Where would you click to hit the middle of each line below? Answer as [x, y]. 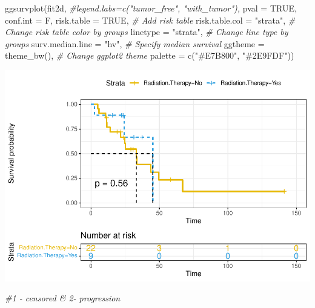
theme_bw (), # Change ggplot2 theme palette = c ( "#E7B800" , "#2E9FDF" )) [150, 55]
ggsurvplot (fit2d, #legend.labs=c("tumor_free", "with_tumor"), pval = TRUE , [151, 8]
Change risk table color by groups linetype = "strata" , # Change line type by [147, 32]
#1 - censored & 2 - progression [63, 298]
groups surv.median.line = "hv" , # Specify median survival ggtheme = [135, 43]
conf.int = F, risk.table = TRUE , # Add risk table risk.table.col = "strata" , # [150, 20]
